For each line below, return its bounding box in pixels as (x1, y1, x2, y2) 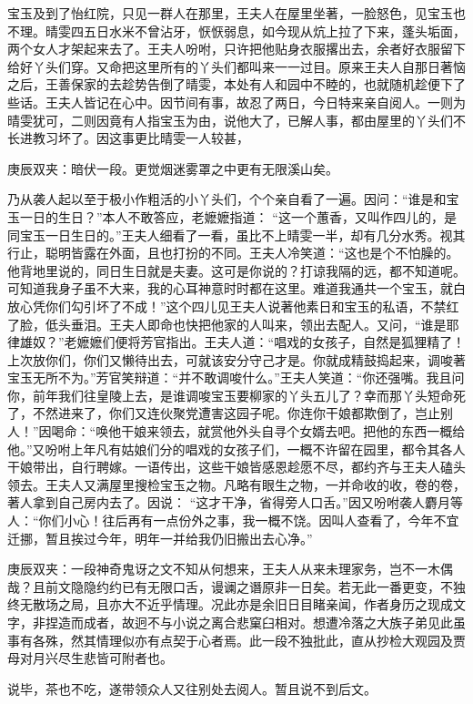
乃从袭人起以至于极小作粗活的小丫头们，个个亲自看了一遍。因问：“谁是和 (7, 189, 447, 209)
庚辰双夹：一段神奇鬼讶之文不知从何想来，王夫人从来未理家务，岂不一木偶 (7, 559, 453, 578)
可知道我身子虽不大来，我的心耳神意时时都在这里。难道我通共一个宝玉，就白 (7, 279, 466, 298)
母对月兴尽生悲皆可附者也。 (7, 648, 173, 668)
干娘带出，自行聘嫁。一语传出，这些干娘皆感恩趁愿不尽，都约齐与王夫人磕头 (7, 457, 466, 476)
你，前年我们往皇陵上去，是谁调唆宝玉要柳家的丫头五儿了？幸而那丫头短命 (7, 385, 453, 404)
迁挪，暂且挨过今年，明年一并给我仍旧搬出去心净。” (7, 528, 313, 547)
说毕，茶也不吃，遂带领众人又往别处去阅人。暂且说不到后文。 (7, 678, 377, 698)
